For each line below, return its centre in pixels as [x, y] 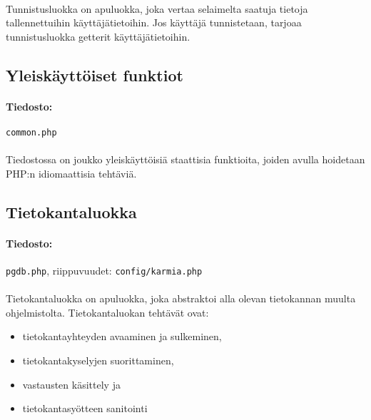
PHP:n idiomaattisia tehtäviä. [71, 173]
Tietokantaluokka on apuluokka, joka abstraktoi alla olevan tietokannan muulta [181, 298]
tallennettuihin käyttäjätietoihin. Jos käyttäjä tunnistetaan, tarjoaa [154, 22]
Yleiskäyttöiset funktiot [95, 75]
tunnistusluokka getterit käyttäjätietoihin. [98, 36]
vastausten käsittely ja [71, 384]
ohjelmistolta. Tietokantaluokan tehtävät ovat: [107, 312]
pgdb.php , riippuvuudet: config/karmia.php [104, 270]
